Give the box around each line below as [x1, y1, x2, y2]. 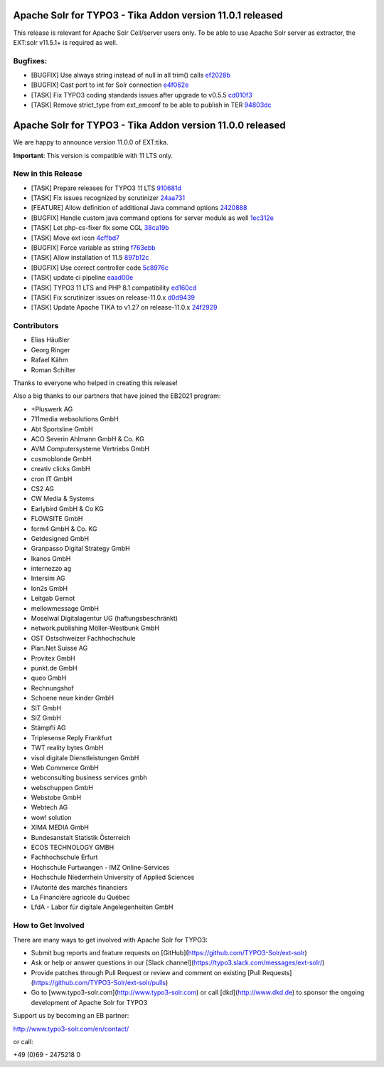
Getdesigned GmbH [31, 534, 89, 542]
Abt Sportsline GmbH [31, 424, 93, 433]
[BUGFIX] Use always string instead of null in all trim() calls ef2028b [31, 71, 231, 80]
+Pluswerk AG [31, 404, 73, 413]
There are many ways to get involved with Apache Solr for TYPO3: [13, 935, 208, 944]
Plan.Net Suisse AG [31, 644, 88, 653]
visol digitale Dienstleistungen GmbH [31, 753, 139, 762]
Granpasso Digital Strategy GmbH [31, 545, 131, 553]
